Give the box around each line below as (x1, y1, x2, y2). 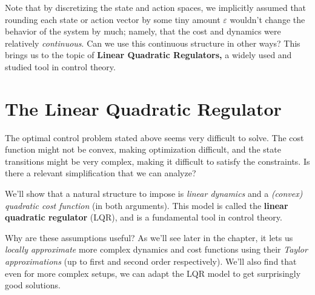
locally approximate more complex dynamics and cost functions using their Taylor (5, 243, 308, 256)
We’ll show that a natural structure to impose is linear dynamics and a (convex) (5, 187, 303, 200)
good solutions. (5, 279, 61, 291)
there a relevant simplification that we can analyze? (5, 167, 196, 179)
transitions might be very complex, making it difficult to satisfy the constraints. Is (5, 154, 310, 167)
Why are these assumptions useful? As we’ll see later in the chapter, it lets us (5, 231, 293, 244)
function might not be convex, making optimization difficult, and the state (5, 143, 281, 156)
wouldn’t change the (230, 13, 305, 25)
